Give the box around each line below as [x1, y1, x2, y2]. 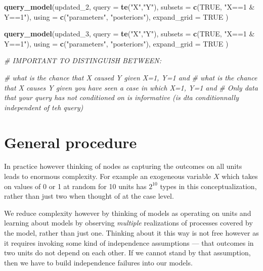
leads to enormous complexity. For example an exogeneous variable [4, 171, 211, 182]
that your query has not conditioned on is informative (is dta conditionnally [4, 92, 239, 103]
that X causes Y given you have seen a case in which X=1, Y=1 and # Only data [4, 82, 258, 93]
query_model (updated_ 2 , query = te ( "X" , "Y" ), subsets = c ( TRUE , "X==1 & [4, 2, 255, 12]
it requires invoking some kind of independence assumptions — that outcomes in [4, 237, 254, 248]
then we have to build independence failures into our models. [4, 257, 193, 267]
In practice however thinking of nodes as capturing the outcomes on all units [4, 161, 242, 171]
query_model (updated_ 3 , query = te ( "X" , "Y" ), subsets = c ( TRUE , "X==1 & [4, 28, 255, 39]
